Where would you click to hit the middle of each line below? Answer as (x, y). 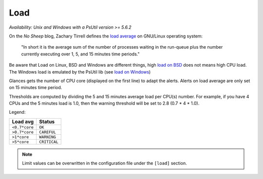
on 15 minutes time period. (36, 88)
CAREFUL (47, 132)
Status (47, 122)
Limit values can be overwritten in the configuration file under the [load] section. (104, 163)
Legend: (17, 112)
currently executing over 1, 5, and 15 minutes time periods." (80, 54)
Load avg (23, 122)
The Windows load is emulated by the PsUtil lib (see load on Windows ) (80, 72)
